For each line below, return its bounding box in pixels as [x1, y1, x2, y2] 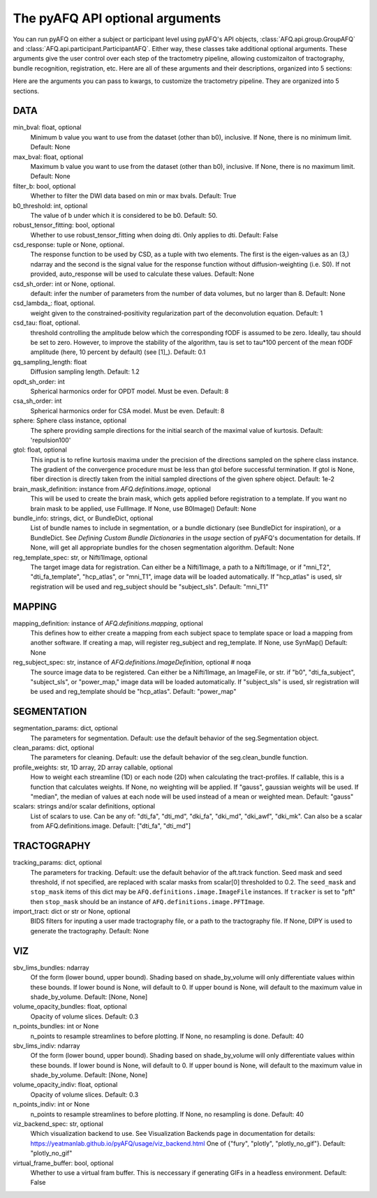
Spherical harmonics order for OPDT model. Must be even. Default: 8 [30, 387, 229, 395]
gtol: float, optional [13, 445, 68, 454]
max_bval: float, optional [13, 152, 84, 161]
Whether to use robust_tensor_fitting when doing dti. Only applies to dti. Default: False [30, 230, 279, 239]
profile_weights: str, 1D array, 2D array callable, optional [13, 763, 173, 771]
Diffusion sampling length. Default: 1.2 [30, 367, 140, 376]
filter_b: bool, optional [13, 182, 76, 190]
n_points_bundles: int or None [13, 1022, 99, 1030]
